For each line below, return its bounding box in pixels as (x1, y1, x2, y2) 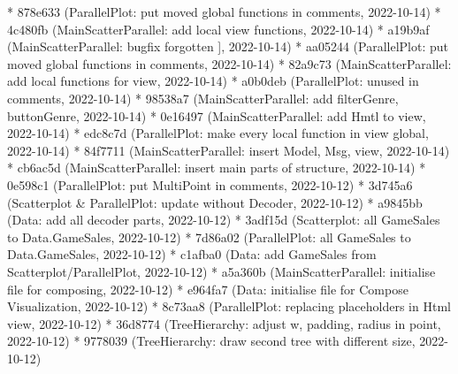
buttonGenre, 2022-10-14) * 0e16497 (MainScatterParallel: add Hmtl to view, (7, 106, 426, 125)
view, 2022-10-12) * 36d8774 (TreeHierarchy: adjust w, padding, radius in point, (7, 314, 441, 332)
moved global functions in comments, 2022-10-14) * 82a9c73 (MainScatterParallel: (7, 54, 452, 73)
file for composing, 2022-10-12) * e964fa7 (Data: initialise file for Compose (7, 279, 408, 298)
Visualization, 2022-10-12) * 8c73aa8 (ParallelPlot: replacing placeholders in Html (7, 297, 451, 316)
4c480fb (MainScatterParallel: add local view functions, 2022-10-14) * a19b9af (7, 19, 430, 38)
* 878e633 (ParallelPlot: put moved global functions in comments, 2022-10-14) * (7, 3, 441, 20)
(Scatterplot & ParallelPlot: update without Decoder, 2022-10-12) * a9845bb (7, 193, 423, 211)
